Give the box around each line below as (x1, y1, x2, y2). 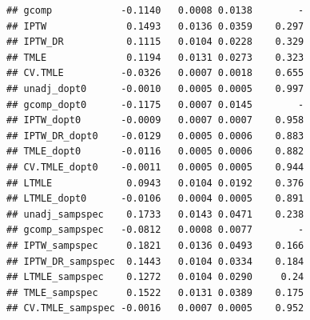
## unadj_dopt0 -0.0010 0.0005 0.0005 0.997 (6, 82, 304, 94)
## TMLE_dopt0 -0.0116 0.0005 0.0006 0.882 (6, 146, 304, 158)
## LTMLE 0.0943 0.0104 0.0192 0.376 (6, 177, 304, 189)
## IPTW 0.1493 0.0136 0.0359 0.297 (6, 20, 304, 32)
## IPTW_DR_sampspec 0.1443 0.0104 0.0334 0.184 (6, 255, 304, 267)
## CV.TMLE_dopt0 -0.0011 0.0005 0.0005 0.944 (6, 161, 304, 173)
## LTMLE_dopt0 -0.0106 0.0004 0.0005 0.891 (6, 193, 304, 205)
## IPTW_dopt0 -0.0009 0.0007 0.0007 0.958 (6, 114, 304, 126)
